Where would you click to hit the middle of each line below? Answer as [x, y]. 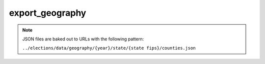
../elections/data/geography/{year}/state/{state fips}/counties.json [109, 48]
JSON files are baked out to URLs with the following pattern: [83, 39]
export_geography [48, 13]
